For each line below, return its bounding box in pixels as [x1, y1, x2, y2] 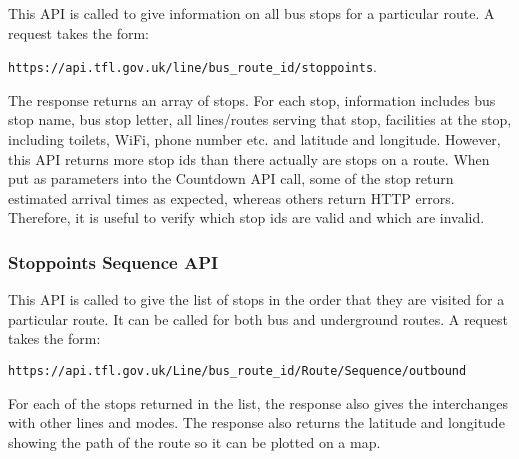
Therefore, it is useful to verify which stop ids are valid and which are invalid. [8, 207, 485, 228]
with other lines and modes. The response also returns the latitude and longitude [8, 412, 505, 433]
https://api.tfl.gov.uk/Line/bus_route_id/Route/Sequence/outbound [8, 364, 467, 378]
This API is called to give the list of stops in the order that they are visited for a [8, 289, 505, 310]
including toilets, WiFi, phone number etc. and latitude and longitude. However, [8, 129, 501, 150]
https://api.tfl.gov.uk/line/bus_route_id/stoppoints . [8, 56, 378, 77]
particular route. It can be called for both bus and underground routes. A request [8, 308, 508, 329]
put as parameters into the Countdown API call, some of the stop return [8, 168, 454, 189]
